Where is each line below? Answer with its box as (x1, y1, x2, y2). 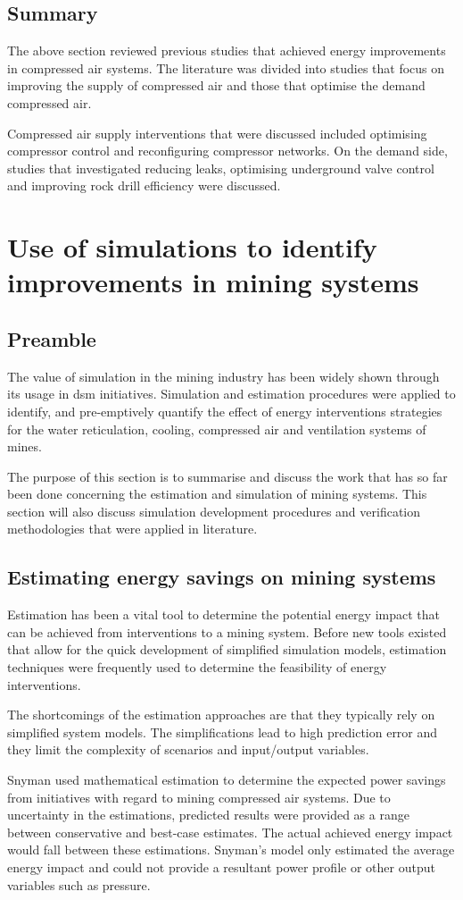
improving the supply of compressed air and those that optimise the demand (7, 76, 426, 95)
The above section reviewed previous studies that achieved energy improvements (7, 41, 446, 60)
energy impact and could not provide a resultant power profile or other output (7, 857, 435, 876)
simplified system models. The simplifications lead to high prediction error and (7, 722, 438, 741)
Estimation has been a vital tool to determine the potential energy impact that (7, 605, 440, 624)
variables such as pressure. (7, 875, 151, 894)
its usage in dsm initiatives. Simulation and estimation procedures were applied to (7, 384, 456, 403)
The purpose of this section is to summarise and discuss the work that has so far (7, 467, 448, 485)
